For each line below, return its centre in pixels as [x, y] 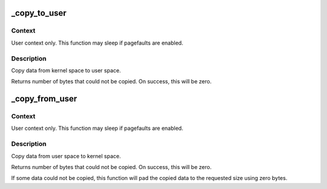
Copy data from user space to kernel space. [66, 156]
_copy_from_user [44, 99]
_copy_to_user [39, 13]
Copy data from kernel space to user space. [66, 70]
